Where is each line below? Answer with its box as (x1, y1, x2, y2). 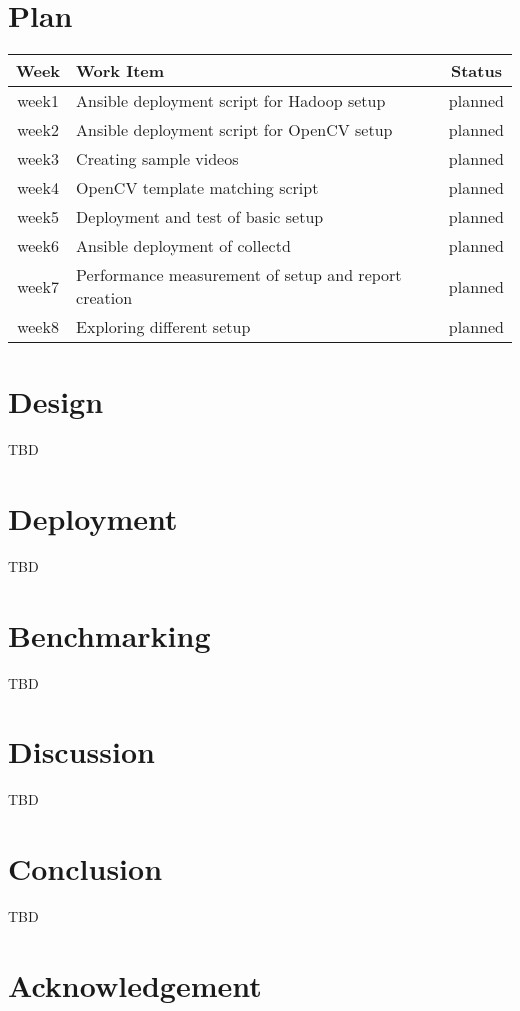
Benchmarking (8, 614, 211, 655)
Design (8, 381, 104, 422)
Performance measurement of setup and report (76, 263, 402, 287)
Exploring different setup (76, 315, 251, 339)
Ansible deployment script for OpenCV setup (76, 118, 393, 142)
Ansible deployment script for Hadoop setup (76, 89, 386, 113)
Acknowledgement (8, 964, 262, 1005)
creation (76, 286, 133, 310)
